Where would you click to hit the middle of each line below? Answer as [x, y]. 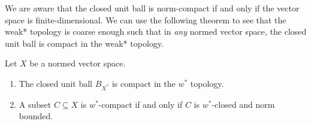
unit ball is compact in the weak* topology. [84, 43]
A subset [35, 104]
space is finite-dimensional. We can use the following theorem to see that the [146, 19]
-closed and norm [243, 104]
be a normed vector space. [78, 63]
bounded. [36, 116]
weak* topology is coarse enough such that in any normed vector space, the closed [156, 31]
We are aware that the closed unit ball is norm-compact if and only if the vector [152, 8]
